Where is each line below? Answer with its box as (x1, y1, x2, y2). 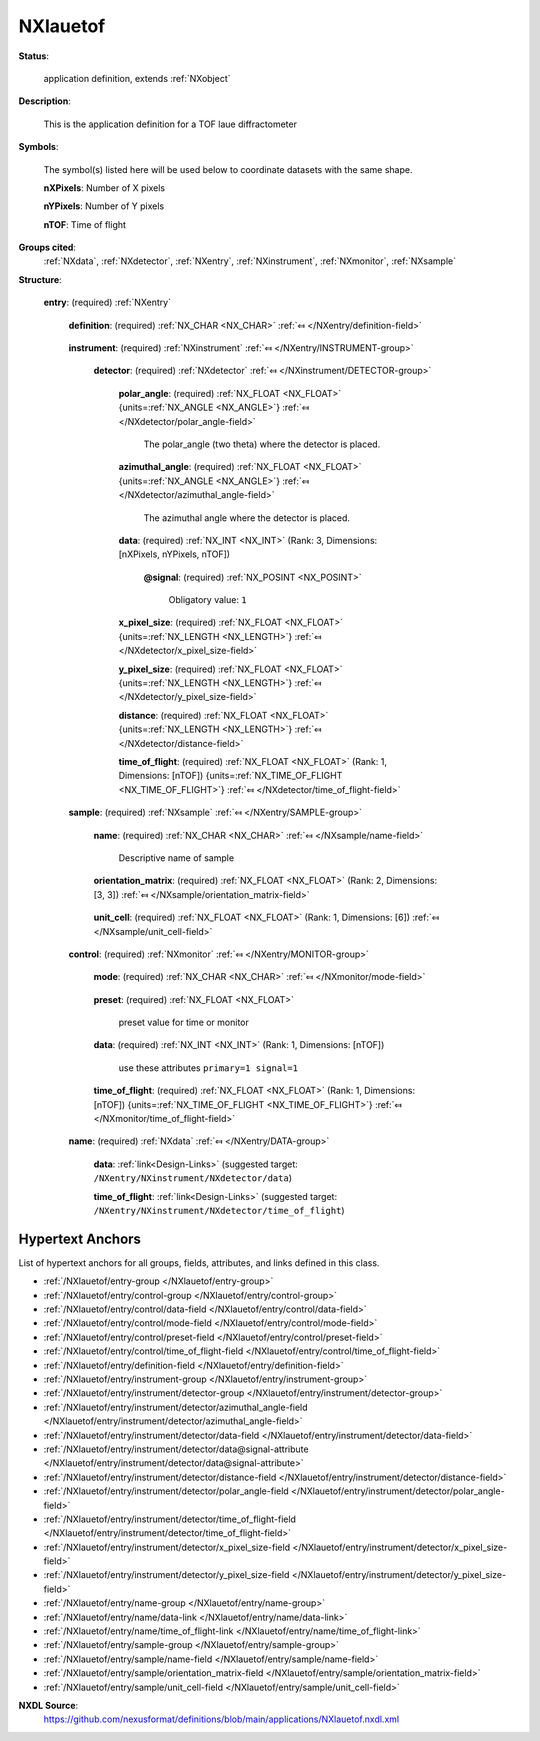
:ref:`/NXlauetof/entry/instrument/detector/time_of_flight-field (43, 1513, 297, 1525)
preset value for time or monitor (118, 1016, 250, 1029)
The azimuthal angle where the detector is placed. (143, 511, 350, 524)
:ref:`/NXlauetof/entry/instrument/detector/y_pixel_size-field (43, 1569, 290, 1581)
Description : (18, 95, 72, 107)
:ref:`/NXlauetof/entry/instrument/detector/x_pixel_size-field (43, 1541, 290, 1553)
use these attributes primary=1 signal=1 (118, 1061, 299, 1074)
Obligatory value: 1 (168, 594, 247, 606)
